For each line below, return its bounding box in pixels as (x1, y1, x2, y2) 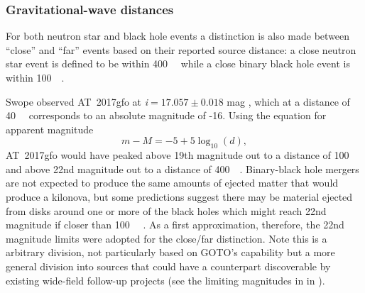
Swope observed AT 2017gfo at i (6, 94, 148, 109)
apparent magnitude (6, 121, 94, 136)
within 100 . (6, 70, 65, 84)
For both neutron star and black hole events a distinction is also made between (6, 28, 350, 43)
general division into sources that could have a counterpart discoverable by (6, 258, 331, 273)
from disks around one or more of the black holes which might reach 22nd (6, 203, 327, 218)
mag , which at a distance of (227, 94, 350, 109)
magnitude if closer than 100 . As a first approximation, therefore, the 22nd (6, 217, 344, 232)
